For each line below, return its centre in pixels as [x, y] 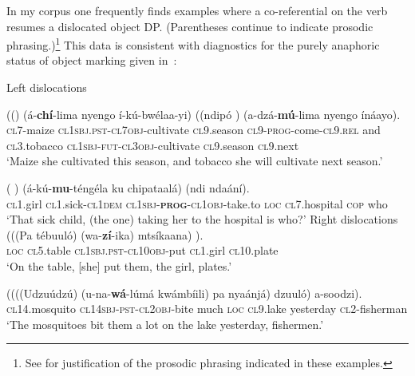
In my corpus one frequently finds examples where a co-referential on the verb [197, 10]
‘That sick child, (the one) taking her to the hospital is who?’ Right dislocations [202, 219]
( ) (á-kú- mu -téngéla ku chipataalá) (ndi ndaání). [128, 188]
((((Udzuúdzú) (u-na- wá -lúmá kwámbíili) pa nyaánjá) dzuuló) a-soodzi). [184, 293]
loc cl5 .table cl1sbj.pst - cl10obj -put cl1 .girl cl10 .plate [142, 250]
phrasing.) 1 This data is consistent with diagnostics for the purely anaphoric [193, 44]
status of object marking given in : [92, 60]
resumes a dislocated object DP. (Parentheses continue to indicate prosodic [190, 26]
